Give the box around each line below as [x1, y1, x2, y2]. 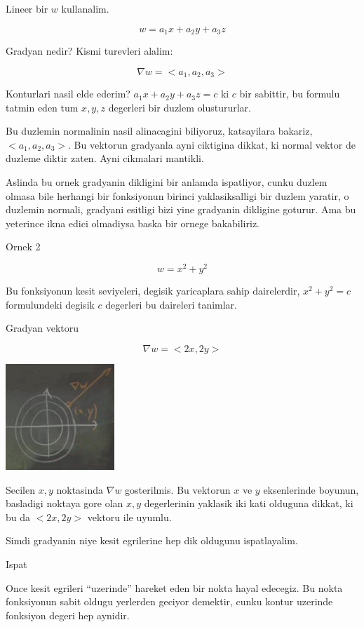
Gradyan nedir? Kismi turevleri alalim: [6, 43, 173, 58]
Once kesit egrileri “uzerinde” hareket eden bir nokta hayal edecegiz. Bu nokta [6, 580, 343, 595]
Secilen [6, 482, 35, 497]
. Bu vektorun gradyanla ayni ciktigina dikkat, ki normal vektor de [68, 137, 356, 151]
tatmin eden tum [6, 100, 79, 114]
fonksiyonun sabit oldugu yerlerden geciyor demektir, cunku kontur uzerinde [6, 594, 333, 609]
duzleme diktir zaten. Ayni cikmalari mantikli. [6, 151, 204, 166]
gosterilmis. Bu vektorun [125, 482, 231, 497]
